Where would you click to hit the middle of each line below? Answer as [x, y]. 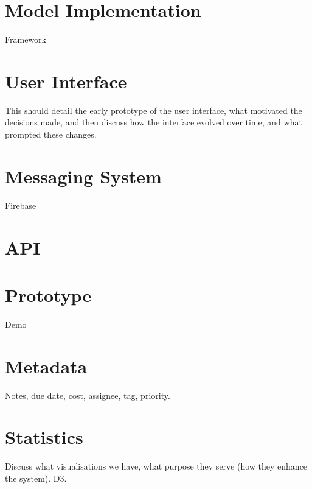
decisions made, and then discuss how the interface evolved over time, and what [154, 122]
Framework [26, 39]
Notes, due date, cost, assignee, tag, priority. [88, 395]
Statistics [44, 437]
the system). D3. [36, 478]
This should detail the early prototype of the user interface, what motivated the [154, 110]
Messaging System [83, 176]
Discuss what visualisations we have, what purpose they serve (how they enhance [156, 466]
